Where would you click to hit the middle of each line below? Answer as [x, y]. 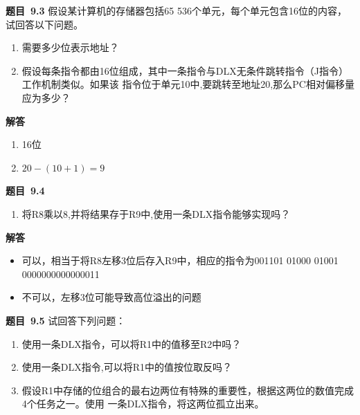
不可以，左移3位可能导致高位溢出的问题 [111, 297]
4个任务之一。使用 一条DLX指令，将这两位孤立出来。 [143, 404]
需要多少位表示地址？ [70, 47]
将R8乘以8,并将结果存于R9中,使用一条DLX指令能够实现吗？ [156, 213]
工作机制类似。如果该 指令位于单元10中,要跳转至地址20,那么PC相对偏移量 [188, 84]
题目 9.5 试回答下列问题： [66, 320]
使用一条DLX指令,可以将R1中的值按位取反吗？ [127, 367]
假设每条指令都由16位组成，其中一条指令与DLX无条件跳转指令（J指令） [185, 70]
